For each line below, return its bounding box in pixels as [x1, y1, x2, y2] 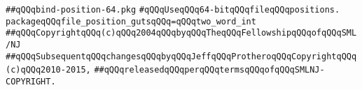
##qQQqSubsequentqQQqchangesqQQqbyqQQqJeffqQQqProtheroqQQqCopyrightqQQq [6, 51, 357, 61]
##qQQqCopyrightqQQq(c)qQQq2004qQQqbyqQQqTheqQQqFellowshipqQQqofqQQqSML [6, 28, 357, 38]
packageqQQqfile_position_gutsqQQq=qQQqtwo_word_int [6, 16, 256, 27]
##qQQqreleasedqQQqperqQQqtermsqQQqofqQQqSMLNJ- [94, 65, 325, 75]
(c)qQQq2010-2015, [6, 65, 91, 75]
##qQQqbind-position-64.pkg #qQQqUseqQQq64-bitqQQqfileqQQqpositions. [6, 5, 340, 15]
